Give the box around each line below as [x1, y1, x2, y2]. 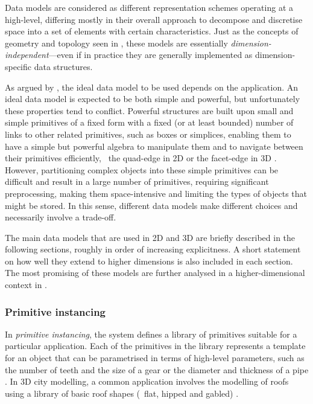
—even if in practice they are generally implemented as [48, 48, 253, 61]
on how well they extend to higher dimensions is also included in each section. [5, 254, 293, 267]
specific [5, 60, 32, 72]
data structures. [34, 60, 93, 72]
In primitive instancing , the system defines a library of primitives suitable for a [5, 327, 297, 340]
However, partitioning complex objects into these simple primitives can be [5, 163, 279, 176]
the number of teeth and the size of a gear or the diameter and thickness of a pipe [5, 363, 309, 376]
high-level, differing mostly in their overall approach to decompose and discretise [5, 13, 303, 25]
